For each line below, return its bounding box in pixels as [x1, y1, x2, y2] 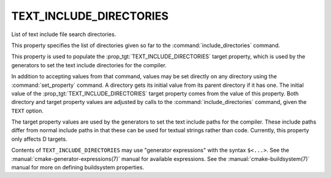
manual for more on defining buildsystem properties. [11, 164, 144, 171]
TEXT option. [11, 107, 44, 114]
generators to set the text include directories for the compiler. [11, 61, 167, 69]
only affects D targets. [11, 135, 67, 143]
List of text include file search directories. [11, 31, 116, 38]
